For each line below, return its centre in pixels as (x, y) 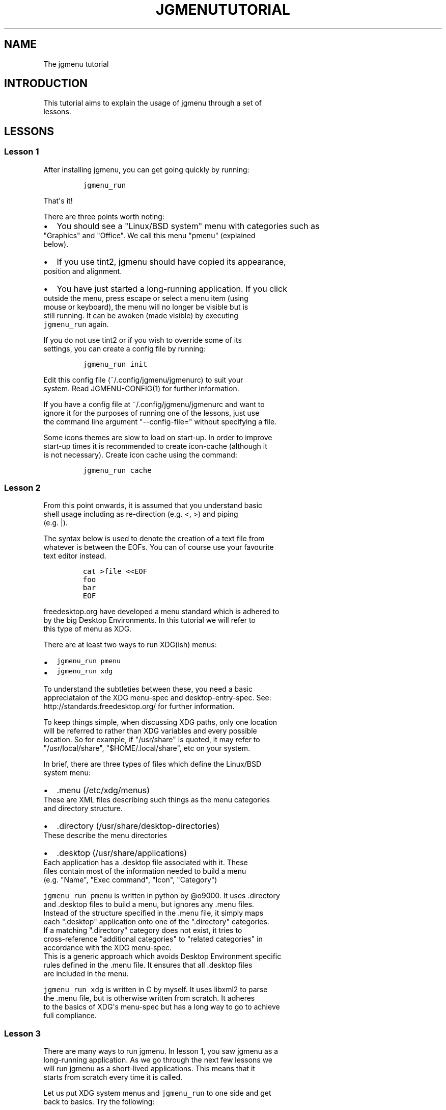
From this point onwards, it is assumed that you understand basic (153, 506)
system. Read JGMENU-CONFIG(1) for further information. (141, 388)
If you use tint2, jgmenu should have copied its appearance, (171, 261)
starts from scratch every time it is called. (113, 1077)
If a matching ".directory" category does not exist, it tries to (143, 930)
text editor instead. (75, 556)
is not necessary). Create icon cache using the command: (140, 455)
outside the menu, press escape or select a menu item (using (146, 298)
